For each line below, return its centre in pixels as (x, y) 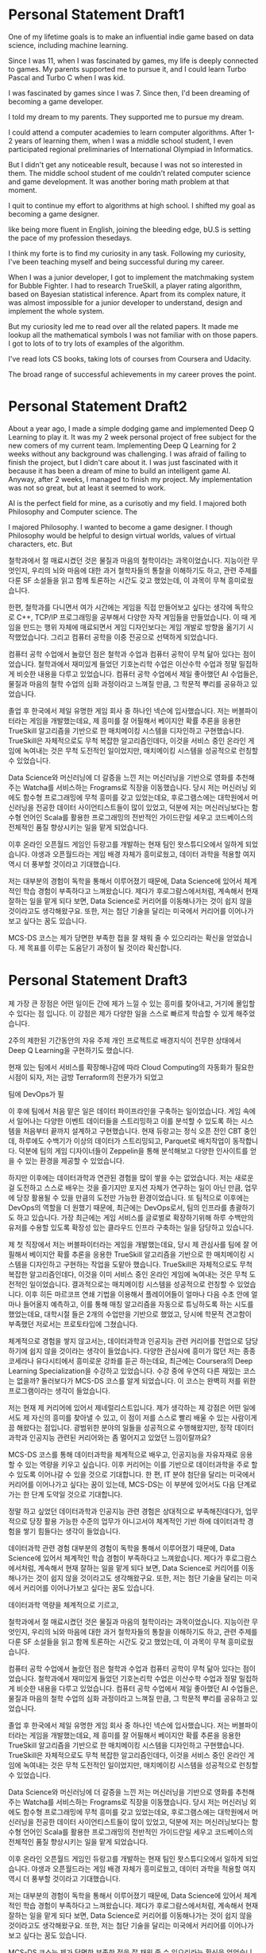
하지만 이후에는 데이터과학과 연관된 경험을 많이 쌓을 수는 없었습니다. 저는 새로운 (131, 1177)
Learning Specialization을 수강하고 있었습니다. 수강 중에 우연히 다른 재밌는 (125, 1371)
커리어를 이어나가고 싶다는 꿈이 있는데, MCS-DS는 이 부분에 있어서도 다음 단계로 (133, 1484)
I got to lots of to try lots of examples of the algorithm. (96, 343)
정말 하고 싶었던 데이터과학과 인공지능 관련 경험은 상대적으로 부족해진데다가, (126, 1511)
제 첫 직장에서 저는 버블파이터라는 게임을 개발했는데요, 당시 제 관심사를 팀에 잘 (129, 1244)
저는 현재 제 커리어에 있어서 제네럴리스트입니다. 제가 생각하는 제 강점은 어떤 (125, 1407)
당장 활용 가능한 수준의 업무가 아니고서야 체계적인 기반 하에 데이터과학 (137, 1521)
